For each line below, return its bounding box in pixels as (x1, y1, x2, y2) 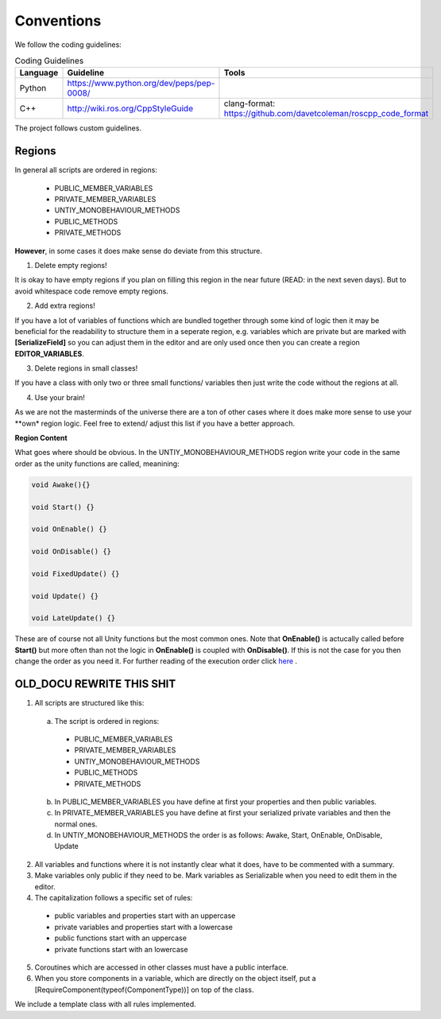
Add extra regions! (34, 301, 95, 310)
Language (19, 68, 59, 79)
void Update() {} (31, 591, 99, 601)
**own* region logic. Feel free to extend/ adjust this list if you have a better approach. (14, 418, 296, 428)
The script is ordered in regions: (54, 716, 160, 725)
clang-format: (223, 98, 276, 109)
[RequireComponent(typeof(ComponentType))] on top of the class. (34, 985, 254, 994)
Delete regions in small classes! (34, 364, 138, 373)
